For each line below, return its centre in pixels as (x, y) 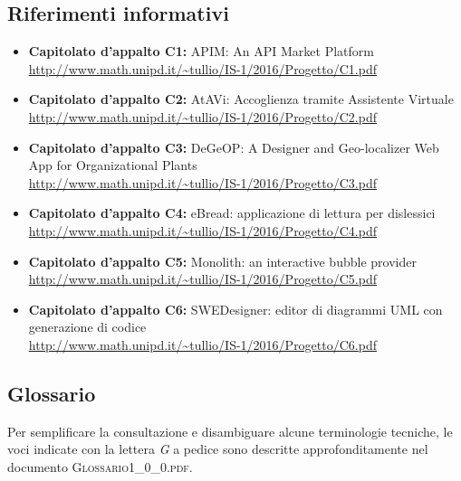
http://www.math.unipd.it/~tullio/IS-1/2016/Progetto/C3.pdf (202, 182)
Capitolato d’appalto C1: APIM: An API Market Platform (201, 51)
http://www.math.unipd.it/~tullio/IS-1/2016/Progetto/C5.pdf (202, 279)
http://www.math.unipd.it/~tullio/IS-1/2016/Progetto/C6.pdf (202, 344)
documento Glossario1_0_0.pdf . (100, 466)
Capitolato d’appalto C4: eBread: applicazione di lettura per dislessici (232, 213)
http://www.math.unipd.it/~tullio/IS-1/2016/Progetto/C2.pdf (202, 116)
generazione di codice (87, 327)
